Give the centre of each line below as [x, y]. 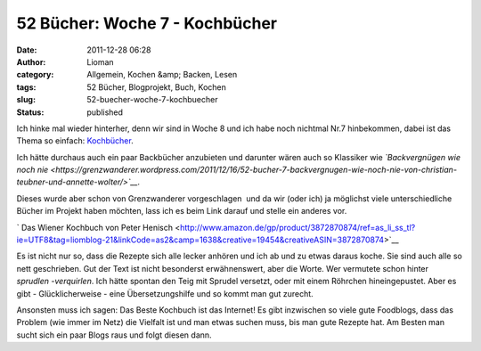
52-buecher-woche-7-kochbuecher [152, 100]
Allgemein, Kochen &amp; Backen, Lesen [162, 75]
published [105, 112]
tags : [26, 87]
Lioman [101, 61]
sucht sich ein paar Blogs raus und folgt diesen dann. [114, 335]
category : [35, 75]
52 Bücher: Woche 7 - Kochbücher [147, 23]
